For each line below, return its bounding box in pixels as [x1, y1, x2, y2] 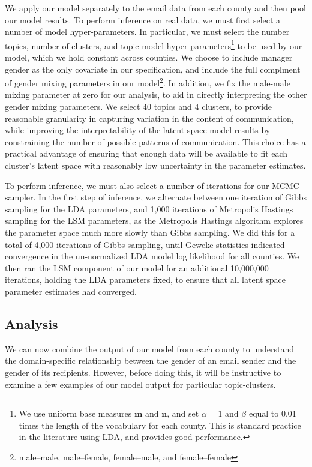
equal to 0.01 [248, 407, 296, 420]
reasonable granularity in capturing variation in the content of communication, [5, 112, 294, 124]
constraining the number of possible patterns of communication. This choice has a [5, 135, 306, 148]
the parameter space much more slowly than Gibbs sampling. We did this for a [5, 226, 295, 238]
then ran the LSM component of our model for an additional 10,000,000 [5, 261, 269, 274]
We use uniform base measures [19, 407, 132, 420]
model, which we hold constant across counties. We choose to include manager [5, 51, 293, 64]
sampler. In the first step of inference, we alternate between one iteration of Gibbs [5, 191, 307, 203]
